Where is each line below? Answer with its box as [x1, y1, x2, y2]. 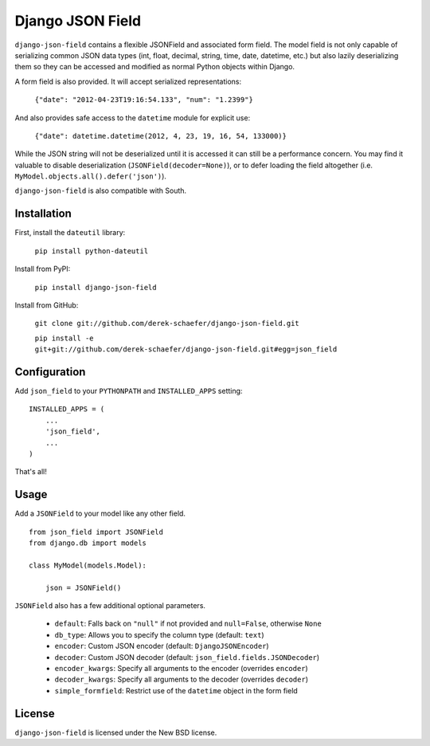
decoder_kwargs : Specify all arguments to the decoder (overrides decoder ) [54, 674, 308, 685]
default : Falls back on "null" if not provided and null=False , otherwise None [54, 618, 322, 629]
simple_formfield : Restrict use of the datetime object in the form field [54, 685, 298, 695]
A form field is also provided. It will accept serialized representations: [14, 77, 242, 86]
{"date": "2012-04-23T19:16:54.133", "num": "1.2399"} [34, 96, 254, 104]
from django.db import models [29, 539, 147, 548]
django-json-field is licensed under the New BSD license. [14, 728, 217, 737]
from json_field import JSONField [29, 527, 163, 536]
